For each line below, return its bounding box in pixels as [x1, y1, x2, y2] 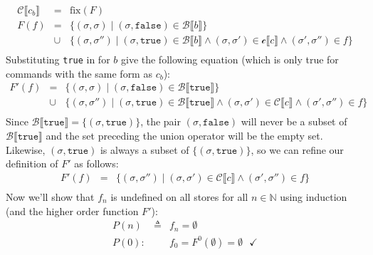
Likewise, [6, 142, 46, 157]
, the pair [140, 114, 181, 129]
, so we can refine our [251, 142, 344, 157]
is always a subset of [100, 142, 189, 157]
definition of [6, 156, 58, 171]
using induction [280, 189, 347, 204]
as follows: [74, 156, 119, 171]
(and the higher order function [6, 203, 139, 218]
